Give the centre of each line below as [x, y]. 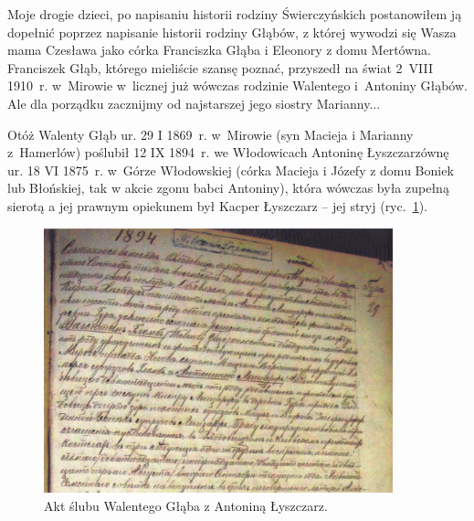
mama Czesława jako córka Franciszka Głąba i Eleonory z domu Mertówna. [220, 50]
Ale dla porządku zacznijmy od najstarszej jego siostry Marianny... [194, 103]
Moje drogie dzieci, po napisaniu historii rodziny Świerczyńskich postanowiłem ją [235, 14]
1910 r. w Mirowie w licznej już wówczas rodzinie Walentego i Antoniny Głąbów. [237, 85]
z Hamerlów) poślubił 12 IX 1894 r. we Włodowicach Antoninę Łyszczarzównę [228, 152]
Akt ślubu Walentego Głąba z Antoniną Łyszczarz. [186, 505]
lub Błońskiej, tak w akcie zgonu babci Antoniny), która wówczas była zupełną [228, 188]
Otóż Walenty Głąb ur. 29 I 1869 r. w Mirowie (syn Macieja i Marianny [211, 134]
